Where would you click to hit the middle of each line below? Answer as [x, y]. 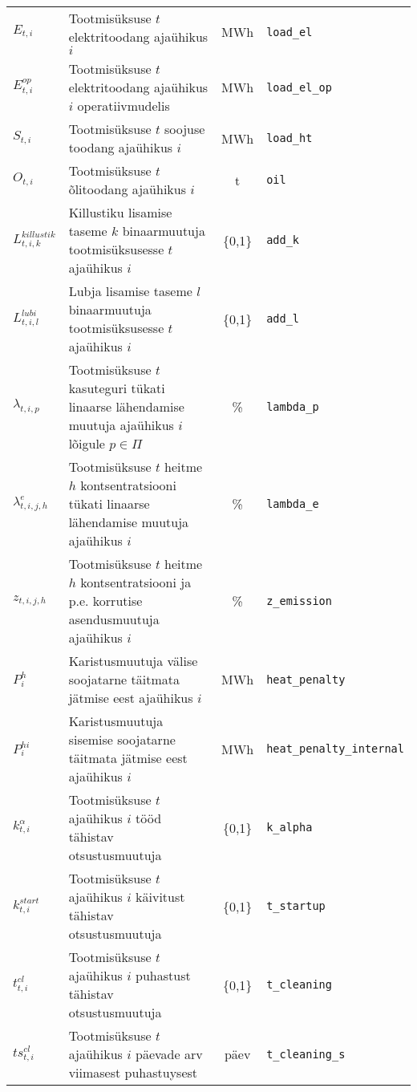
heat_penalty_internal [335, 749]
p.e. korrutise [105, 601]
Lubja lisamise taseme [130, 291]
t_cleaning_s [306, 1054]
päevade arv [169, 1054]
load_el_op [299, 87]
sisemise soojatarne [122, 739]
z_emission [299, 601]
